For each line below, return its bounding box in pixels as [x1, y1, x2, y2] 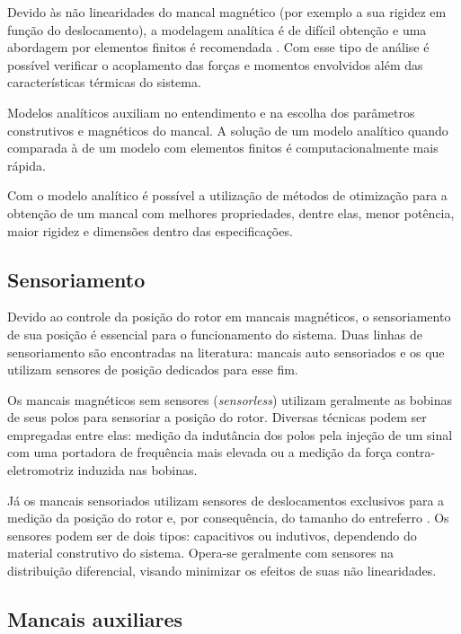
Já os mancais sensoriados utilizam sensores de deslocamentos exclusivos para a [7, 490, 445, 509]
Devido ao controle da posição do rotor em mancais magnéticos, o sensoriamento [7, 307, 451, 326]
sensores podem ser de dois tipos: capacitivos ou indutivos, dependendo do [7, 525, 417, 544]
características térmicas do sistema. [7, 73, 201, 92]
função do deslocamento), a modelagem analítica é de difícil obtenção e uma [7, 20, 427, 39]
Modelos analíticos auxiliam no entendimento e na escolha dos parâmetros [7, 102, 415, 121]
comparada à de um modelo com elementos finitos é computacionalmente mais [7, 138, 439, 157]
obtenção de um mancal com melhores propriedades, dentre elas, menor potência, [7, 203, 455, 222]
